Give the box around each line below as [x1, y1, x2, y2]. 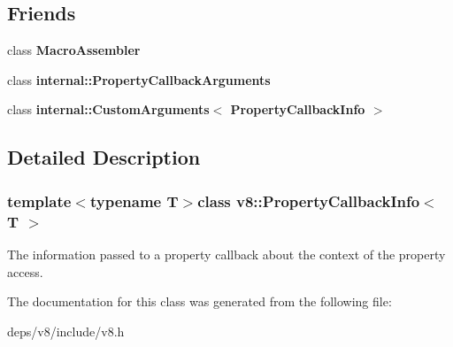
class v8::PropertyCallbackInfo [197, 189, 420, 212]
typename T [89, 189, 179, 212]
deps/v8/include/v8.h [7, 321, 125, 340]
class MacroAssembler [7, 41, 141, 59]
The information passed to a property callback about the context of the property [7, 244, 446, 263]
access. [7, 262, 43, 281]
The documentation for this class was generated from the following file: [7, 292, 392, 311]
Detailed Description [7, 143, 201, 171]
